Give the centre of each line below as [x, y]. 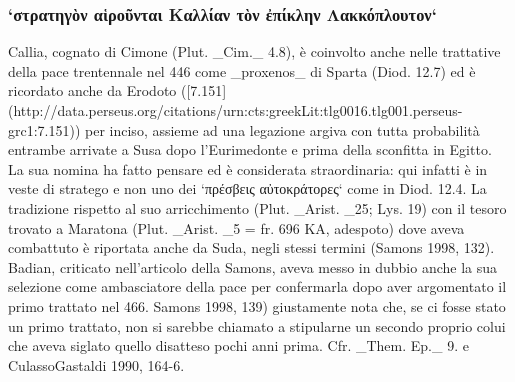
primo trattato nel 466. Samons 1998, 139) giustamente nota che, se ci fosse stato [257, 305]
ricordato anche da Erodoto [92, 90]
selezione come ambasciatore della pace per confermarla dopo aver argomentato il [257, 286]
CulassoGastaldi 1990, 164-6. [96, 364]
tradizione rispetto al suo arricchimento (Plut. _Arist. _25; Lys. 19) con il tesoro [257, 207]
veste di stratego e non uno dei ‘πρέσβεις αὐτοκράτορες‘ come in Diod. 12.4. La [247, 188]
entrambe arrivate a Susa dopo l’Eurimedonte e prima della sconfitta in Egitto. [250, 149]
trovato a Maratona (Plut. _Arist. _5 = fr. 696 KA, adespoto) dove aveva [236, 227]
